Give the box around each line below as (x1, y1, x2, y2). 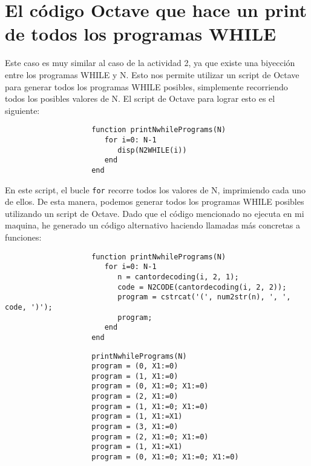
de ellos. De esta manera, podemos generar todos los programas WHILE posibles (5, 195, 304, 208)
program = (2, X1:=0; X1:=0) (91, 432, 209, 441)
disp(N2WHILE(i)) (117, 145, 187, 155)
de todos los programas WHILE (5, 21, 277, 46)
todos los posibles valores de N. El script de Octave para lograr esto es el (5, 92, 275, 105)
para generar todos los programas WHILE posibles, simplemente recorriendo (5, 80, 288, 93)
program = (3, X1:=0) (91, 422, 178, 431)
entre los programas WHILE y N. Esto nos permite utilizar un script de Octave (5, 68, 300, 81)
